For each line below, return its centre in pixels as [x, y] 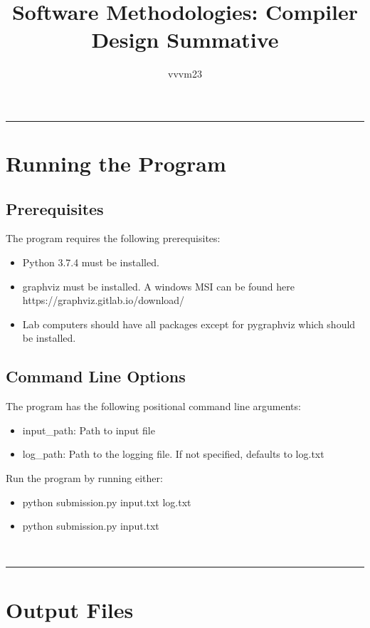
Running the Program [116, 163]
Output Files [70, 609]
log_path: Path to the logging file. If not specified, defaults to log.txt [173, 454]
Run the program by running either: [84, 478]
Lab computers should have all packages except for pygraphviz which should [189, 324]
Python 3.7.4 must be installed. [91, 262]
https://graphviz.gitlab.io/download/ [104, 300]
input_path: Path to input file [89, 430]
